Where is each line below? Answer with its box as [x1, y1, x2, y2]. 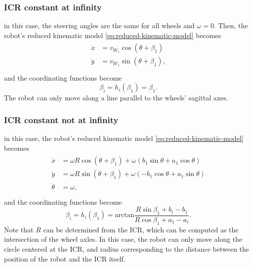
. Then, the [213, 20, 248, 31]
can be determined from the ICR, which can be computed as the [43, 224, 239, 234]
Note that [4, 224, 34, 234]
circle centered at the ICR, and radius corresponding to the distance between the [4, 243, 250, 254]
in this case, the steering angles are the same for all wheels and [4, 20, 195, 31]
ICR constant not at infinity [4, 113, 119, 126]
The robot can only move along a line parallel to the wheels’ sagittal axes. [4, 92, 228, 103]
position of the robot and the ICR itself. [4, 253, 126, 264]
